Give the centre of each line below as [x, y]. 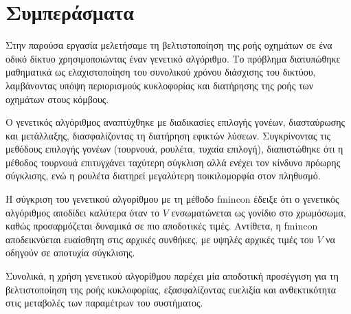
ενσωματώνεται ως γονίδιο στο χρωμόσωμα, [259, 212]
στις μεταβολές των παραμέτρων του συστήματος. [104, 303]
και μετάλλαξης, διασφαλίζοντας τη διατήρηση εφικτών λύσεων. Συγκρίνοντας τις [168, 135]
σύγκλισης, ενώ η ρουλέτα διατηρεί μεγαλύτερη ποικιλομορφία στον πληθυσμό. [163, 176]
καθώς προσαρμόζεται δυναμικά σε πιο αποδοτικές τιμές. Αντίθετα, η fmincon [162, 226]
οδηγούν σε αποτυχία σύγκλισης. [70, 253]
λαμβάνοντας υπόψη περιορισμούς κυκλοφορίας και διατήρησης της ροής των [160, 85]
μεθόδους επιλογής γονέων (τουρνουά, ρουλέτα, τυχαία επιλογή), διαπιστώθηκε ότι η [174, 149]
